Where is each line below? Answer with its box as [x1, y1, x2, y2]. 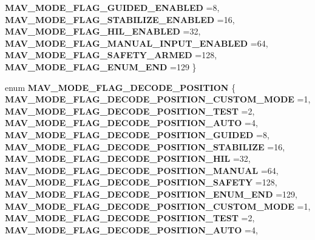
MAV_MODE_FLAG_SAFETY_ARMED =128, [5, 48, 217, 61]
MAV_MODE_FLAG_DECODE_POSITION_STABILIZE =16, [5, 140, 285, 153]
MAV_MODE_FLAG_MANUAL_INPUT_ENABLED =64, [5, 36, 268, 49]
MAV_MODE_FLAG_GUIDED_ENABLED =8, [5, 1, 220, 13]
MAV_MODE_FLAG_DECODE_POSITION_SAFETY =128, [5, 176, 277, 188]
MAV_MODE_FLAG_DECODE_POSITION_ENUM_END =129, [5, 187, 297, 200]
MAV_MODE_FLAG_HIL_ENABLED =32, [5, 25, 201, 38]
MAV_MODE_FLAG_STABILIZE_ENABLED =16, [5, 13, 235, 25]
